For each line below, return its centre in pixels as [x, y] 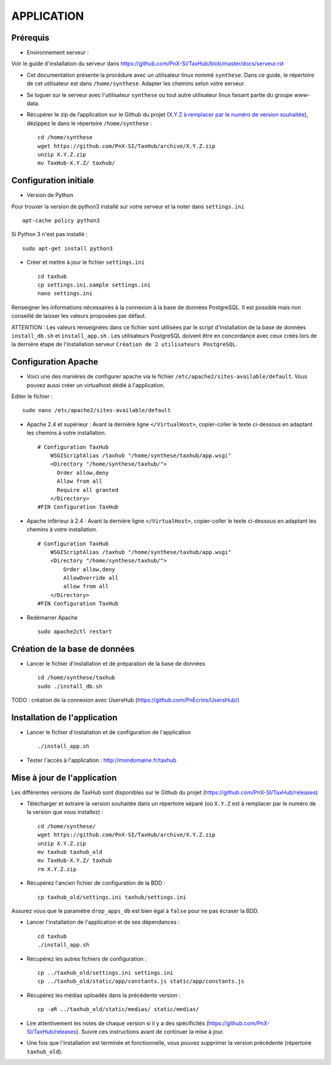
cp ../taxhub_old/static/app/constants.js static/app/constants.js [141, 981]
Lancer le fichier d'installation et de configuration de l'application [109, 732]
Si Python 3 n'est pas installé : [50, 234]
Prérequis [30, 38]
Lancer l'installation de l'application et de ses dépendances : [103, 922]
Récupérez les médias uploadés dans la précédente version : [104, 995]
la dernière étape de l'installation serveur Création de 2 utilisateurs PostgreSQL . [124, 344]
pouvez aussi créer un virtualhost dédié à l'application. [96, 385]
